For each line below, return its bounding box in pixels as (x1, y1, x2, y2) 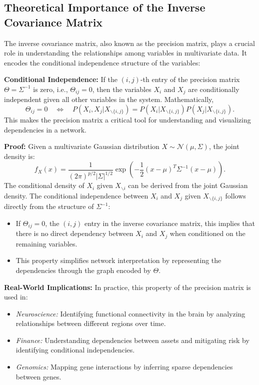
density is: (4, 150, 35, 161)
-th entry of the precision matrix (140, 74, 240, 84)
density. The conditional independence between (4, 190, 148, 200)
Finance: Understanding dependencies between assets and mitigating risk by (15, 334, 249, 345)
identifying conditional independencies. (15, 344, 135, 355)
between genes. (15, 371, 61, 381)
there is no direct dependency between (15, 228, 133, 238)
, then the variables (92, 83, 151, 94)
